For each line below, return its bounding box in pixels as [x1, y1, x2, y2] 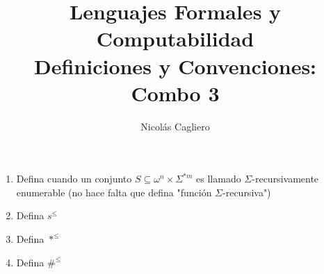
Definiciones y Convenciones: [33, 51, 317, 80]
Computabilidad [96, 24, 254, 53]
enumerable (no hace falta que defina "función [16, 185, 212, 199]
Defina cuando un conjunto [16, 171, 132, 186]
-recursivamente [252, 171, 319, 186]
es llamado [196, 171, 241, 186]
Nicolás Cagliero [140, 119, 210, 133]
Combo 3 [131, 78, 220, 107]
